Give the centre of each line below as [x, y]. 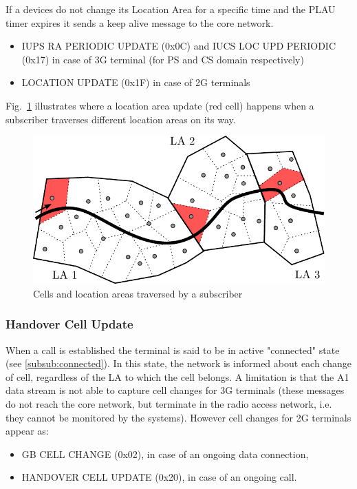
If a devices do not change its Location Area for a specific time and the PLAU [171, 9]
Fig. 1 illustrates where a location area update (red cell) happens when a [160, 105]
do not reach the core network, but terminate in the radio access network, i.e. [169, 404]
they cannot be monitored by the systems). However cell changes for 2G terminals [178, 417]
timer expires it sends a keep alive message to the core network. [140, 22]
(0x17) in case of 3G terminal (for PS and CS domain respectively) [163, 59]
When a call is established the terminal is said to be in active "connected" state [173, 350]
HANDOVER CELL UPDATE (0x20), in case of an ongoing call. [159, 477]
